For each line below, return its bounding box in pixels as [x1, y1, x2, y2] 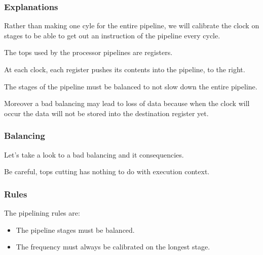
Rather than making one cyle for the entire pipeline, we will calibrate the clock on [4, 20, 259, 31]
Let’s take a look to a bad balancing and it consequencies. [4, 149, 184, 160]
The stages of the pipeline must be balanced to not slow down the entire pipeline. [4, 81, 257, 91]
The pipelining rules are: [4, 208, 80, 218]
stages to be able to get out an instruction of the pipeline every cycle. [4, 30, 220, 40]
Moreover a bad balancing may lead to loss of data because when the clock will [4, 98, 250, 109]
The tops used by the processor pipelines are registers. [4, 47, 173, 58]
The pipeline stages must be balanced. [16, 224, 135, 235]
